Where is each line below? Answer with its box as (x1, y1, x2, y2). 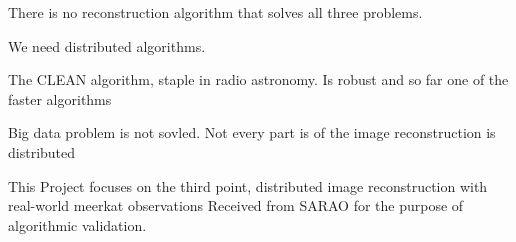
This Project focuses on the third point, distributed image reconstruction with (8, 175, 488, 196)
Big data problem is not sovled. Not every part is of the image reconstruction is (8, 122, 496, 143)
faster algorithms (8, 88, 112, 109)
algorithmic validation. (8, 214, 147, 235)
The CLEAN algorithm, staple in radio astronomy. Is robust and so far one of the (8, 69, 509, 90)
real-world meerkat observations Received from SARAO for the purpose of (8, 195, 464, 216)
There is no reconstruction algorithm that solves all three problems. (8, 2, 423, 22)
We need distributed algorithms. (8, 35, 206, 56)
